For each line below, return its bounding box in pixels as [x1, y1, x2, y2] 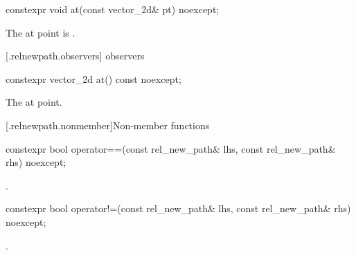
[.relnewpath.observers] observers [6, 48, 145, 63]
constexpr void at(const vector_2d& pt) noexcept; [6, 2, 220, 16]
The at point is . [6, 25, 75, 39]
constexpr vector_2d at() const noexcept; [6, 71, 181, 86]
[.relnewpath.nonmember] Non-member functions [6, 117, 210, 132]
